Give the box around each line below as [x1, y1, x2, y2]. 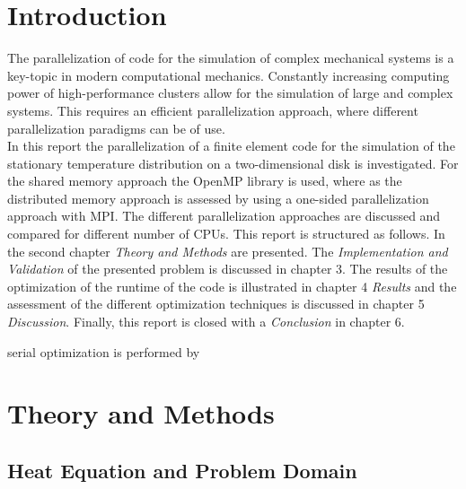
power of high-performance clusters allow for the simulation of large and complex [7, 83, 453, 102]
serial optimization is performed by [7, 342, 200, 361]
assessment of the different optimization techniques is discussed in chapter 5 [7, 294, 425, 313]
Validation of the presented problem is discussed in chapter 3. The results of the [7, 259, 448, 278]
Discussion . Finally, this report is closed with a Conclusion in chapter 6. [7, 312, 405, 331]
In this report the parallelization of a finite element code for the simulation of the [7, 136, 455, 155]
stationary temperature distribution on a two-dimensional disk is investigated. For [7, 153, 459, 172]
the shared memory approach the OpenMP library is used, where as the [7, 171, 402, 190]
